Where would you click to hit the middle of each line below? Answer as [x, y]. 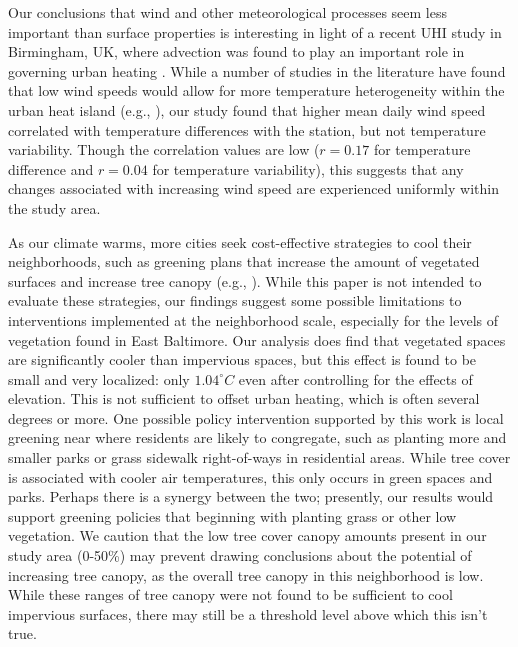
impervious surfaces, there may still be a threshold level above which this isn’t [248, 613]
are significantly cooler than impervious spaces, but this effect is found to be [242, 359]
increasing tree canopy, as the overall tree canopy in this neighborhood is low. [246, 574]
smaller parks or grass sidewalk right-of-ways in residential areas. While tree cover [259, 457]
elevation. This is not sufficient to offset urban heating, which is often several [244, 398]
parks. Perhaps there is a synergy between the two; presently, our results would [251, 496]
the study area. [54, 207]
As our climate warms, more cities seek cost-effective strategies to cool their [240, 241]
